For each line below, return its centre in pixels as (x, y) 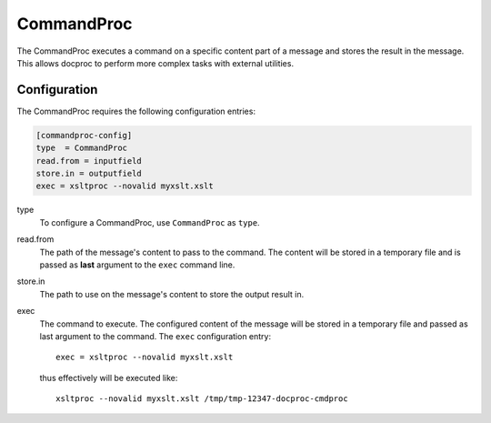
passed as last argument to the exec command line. (137, 265)
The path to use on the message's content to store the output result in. (172, 294)
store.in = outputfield (89, 173)
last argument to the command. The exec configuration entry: (155, 336)
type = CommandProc (81, 148)
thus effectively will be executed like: (109, 378)
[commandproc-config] (84, 135)
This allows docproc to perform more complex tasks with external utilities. (155, 63)
